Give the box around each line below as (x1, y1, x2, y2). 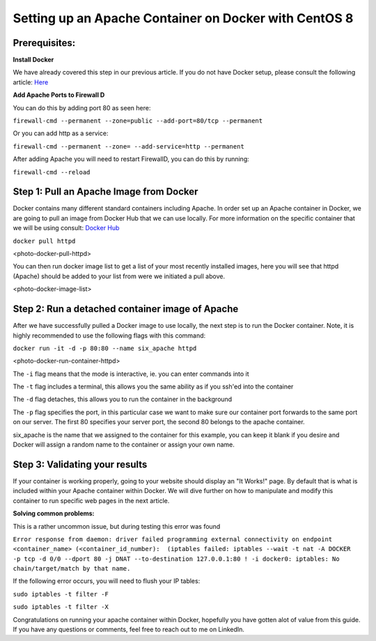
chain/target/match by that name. (13, 565, 131, 573)
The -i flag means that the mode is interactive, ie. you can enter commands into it (13, 370, 250, 378)
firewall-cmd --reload (13, 168, 91, 176)
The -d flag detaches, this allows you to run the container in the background (13, 395, 233, 404)
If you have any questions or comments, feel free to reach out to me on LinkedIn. (13, 625, 245, 634)
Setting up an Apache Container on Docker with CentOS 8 (13, 10, 354, 26)
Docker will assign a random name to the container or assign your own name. (13, 440, 235, 449)
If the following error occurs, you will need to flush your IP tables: (13, 577, 201, 585)
